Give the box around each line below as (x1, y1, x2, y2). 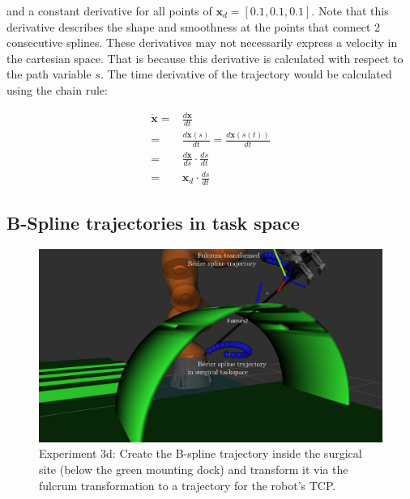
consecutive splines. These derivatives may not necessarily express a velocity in (6, 34, 398, 51)
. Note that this (311, 2, 389, 19)
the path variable (6, 66, 92, 82)
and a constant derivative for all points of (6, 2, 212, 19)
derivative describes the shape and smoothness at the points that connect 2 (6, 18, 381, 35)
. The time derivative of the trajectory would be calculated (100, 66, 392, 82)
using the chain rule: (6, 81, 108, 98)
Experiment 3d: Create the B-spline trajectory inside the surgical (39, 445, 362, 462)
